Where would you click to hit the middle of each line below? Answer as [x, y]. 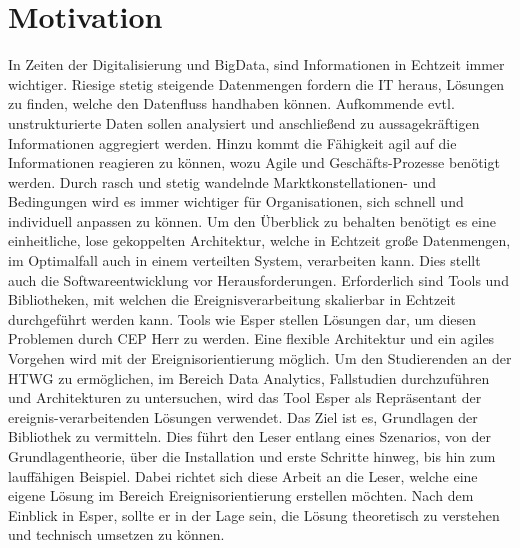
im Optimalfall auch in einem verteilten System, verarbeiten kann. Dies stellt [244, 260]
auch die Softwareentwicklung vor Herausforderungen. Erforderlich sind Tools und [258, 279]
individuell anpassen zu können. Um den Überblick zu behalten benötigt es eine [252, 220]
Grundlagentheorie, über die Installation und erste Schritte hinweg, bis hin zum [252, 456]
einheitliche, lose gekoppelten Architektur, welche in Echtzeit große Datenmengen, [259, 240]
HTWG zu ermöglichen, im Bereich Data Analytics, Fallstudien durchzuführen [249, 377]
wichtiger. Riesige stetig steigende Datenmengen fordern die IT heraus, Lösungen [256, 83]
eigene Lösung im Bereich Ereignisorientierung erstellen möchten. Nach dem [241, 495]
